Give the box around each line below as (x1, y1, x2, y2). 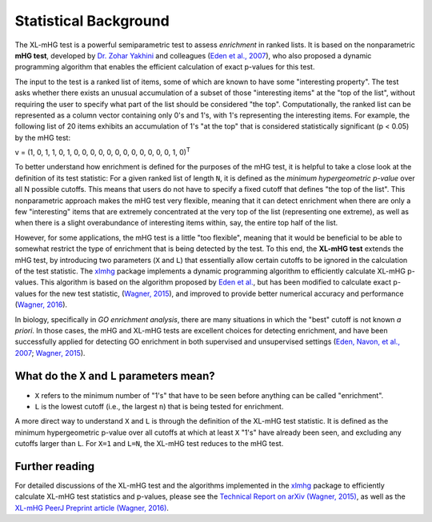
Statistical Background (14, 12, 170, 30)
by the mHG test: (14, 133, 71, 142)
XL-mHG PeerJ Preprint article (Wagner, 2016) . (14, 503, 170, 512)
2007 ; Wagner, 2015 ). (14, 348, 86, 357)
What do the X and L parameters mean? (14, 369, 215, 383)
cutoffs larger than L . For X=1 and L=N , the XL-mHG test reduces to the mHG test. (14, 439, 284, 448)
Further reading (14, 460, 95, 473)
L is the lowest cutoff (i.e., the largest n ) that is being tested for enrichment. (34, 402, 284, 411)
